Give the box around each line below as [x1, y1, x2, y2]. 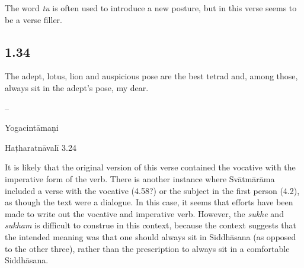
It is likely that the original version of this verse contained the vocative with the [5, 161, 296, 173]
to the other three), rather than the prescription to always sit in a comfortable [5, 242, 290, 254]
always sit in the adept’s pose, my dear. [5, 81, 149, 93]
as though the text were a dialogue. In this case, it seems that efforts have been [5, 196, 293, 208]
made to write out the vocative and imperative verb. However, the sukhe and [5, 207, 284, 219]
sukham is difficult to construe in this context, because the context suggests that [5, 219, 297, 231]
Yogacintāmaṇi [5, 121, 59, 134]
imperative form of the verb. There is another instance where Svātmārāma [5, 172, 275, 185]
